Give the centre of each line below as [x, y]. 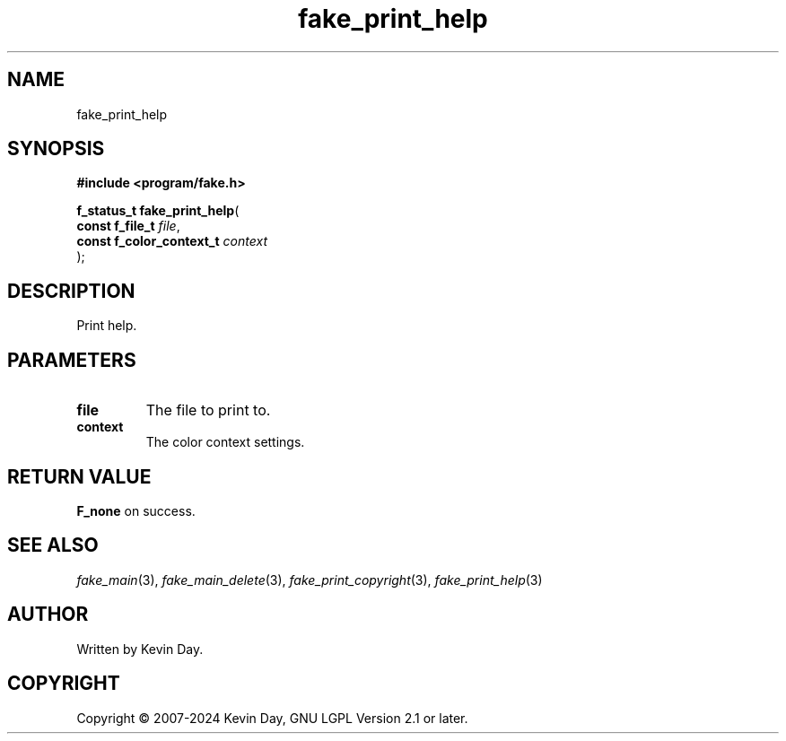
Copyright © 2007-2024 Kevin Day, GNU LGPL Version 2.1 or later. [272, 718]
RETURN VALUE [79, 476]
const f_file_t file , [128, 226]
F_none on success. [136, 510]
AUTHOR [48, 615]
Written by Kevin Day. [140, 649]
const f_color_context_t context [172, 241]
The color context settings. [225, 442]
